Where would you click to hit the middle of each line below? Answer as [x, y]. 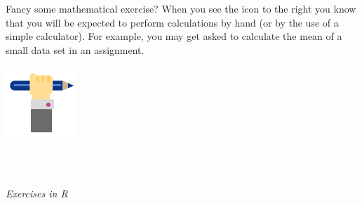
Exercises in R [37, 194]
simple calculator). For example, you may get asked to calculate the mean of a [174, 36]
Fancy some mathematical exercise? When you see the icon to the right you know [181, 8]
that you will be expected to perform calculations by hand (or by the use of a [172, 22]
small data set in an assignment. [75, 49]
